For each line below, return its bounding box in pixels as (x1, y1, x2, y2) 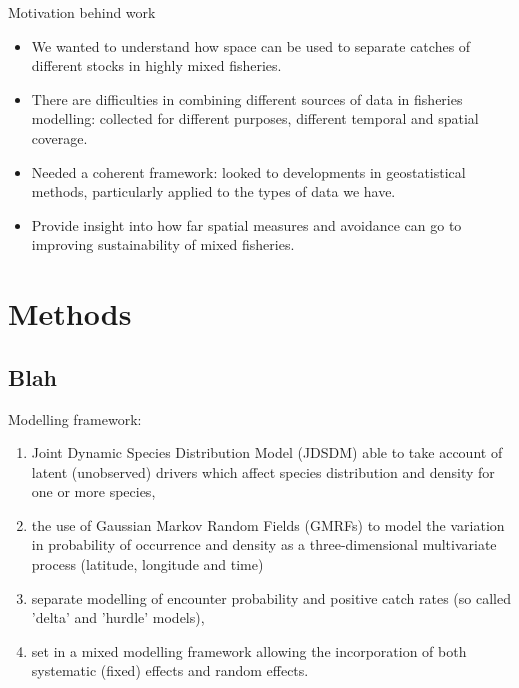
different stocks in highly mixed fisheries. (31, 55, 282, 76)
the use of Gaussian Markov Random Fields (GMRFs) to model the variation (31, 514, 505, 535)
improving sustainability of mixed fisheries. (31, 234, 295, 255)
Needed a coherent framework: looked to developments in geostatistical (31, 161, 466, 182)
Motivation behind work (8, 2, 156, 22)
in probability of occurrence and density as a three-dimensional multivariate (31, 534, 497, 555)
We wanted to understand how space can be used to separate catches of (31, 35, 471, 56)
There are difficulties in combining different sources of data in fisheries (31, 88, 463, 109)
